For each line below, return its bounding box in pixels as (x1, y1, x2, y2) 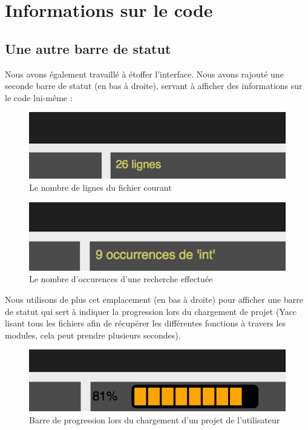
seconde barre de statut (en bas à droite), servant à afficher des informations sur (5, 79, 303, 92)
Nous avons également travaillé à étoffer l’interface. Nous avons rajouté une (5, 67, 284, 80)
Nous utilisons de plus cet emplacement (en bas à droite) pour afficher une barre (5, 293, 303, 305)
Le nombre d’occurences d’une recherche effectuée (29, 273, 213, 285)
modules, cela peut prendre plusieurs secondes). (5, 328, 181, 341)
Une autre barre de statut (5, 39, 171, 58)
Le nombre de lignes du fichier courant (29, 180, 172, 193)
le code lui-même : (5, 91, 73, 104)
